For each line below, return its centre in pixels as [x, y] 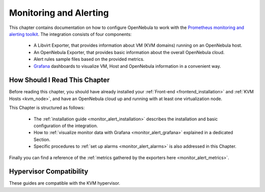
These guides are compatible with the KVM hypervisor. [65, 183]
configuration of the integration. [66, 126]
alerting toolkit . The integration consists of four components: [70, 34]
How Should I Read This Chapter [59, 80]
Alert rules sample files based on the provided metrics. [89, 59]
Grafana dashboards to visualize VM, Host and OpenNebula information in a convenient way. [127, 66]
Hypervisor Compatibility [49, 172]
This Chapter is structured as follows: [47, 108]
